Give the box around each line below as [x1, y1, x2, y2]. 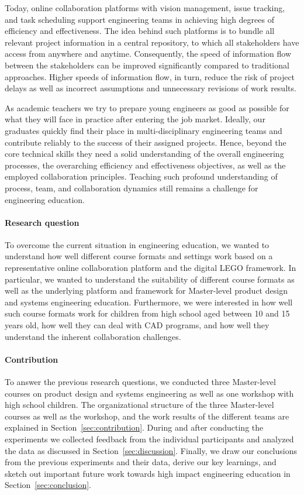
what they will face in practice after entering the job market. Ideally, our [5, 113, 265, 125]
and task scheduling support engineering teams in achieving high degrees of [5, 13, 274, 25]
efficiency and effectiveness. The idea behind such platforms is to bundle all [5, 25, 275, 37]
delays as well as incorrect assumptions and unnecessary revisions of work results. [5, 82, 296, 94]
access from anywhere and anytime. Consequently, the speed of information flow [5, 47, 292, 60]
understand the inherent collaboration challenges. [5, 330, 181, 342]
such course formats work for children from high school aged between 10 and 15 [5, 307, 290, 319]
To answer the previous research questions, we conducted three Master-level [5, 376, 276, 388]
